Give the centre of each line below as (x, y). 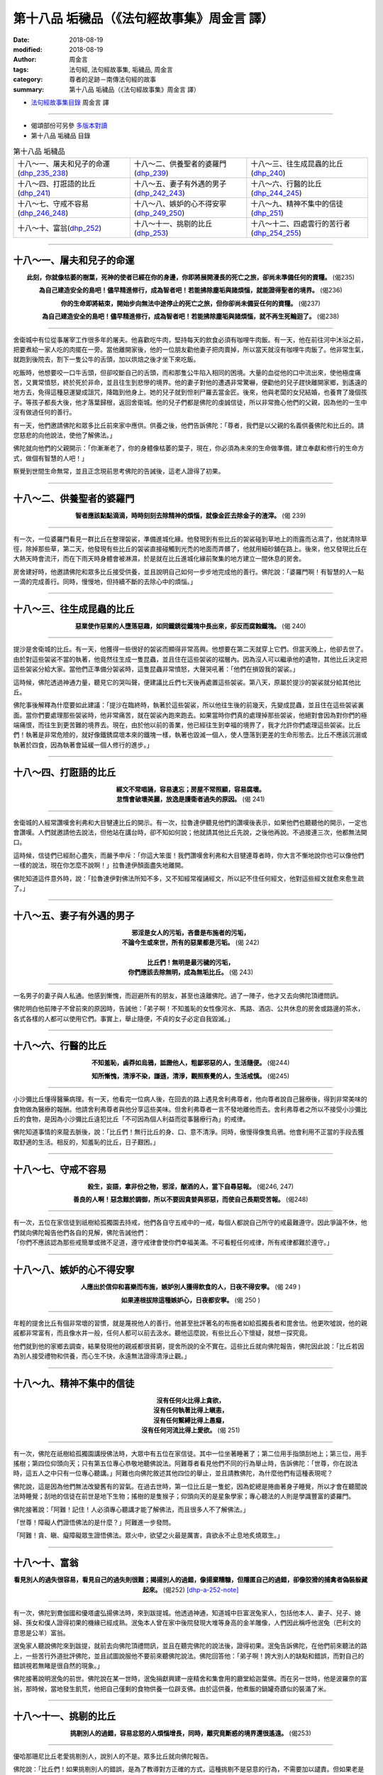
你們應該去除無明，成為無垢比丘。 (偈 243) (191, 972)
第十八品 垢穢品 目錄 (61, 136)
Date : (21, 40)
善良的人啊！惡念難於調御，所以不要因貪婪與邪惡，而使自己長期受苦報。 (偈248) (190, 1199)
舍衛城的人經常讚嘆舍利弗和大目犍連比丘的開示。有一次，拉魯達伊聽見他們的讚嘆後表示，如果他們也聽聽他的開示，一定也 (190, 822)
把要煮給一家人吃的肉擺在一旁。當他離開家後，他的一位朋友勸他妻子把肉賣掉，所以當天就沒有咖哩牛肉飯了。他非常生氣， (190, 349)
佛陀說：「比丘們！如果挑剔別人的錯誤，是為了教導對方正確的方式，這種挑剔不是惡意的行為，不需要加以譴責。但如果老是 (189, 1769)
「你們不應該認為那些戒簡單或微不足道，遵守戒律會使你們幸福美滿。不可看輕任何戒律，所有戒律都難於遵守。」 (173, 1242)
